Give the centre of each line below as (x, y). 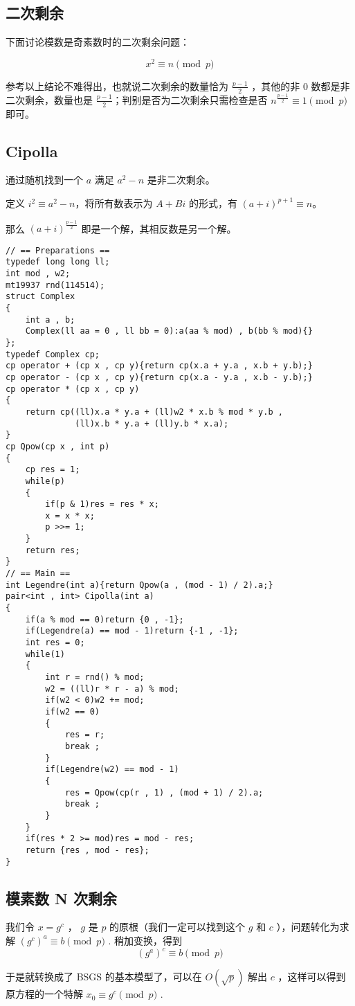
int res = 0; (55, 643)
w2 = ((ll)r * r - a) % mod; (112, 689)
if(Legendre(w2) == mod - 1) (112, 770)
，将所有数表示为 (114, 203)
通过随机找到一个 (44, 180)
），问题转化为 (308, 927)
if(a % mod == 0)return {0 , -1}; (104, 619)
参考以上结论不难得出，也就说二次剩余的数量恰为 (117, 86)
